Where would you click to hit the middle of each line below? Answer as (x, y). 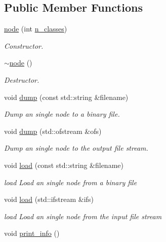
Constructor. (24, 45)
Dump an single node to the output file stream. (76, 148)
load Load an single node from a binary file (71, 182)
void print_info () (32, 233)
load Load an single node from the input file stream (83, 216)
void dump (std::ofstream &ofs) (53, 131)
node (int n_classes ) (36, 29)
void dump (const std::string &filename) (66, 97)
